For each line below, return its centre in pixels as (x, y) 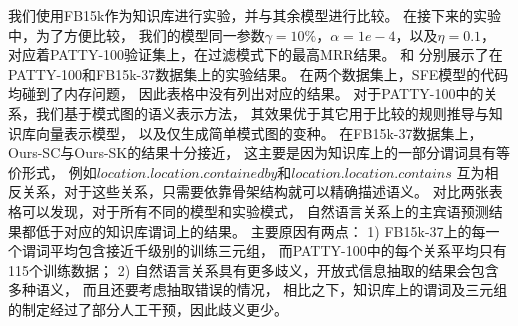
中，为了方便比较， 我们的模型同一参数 (136, 34)
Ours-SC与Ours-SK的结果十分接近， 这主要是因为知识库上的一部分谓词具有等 (259, 152)
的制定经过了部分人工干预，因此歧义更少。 (148, 308)
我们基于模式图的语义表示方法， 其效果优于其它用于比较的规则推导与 (262, 112)
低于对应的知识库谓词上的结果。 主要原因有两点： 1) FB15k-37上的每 (260, 230)
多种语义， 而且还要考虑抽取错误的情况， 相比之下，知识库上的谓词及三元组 (258, 289)
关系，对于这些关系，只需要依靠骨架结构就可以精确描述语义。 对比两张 (255, 191)
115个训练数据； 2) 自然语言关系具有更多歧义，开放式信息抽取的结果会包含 (253, 269)
